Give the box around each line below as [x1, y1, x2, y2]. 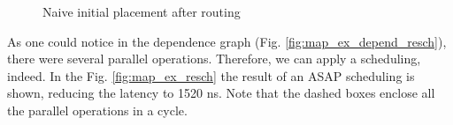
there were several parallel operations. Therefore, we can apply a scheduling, [7, 49, 421, 68]
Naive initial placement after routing [42, 3, 241, 20]
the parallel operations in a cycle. [7, 100, 188, 119]
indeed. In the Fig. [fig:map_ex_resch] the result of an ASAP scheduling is [7, 66, 415, 85]
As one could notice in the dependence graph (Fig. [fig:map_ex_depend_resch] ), [7, 32, 447, 50]
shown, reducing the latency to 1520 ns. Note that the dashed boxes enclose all [7, 84, 435, 102]
